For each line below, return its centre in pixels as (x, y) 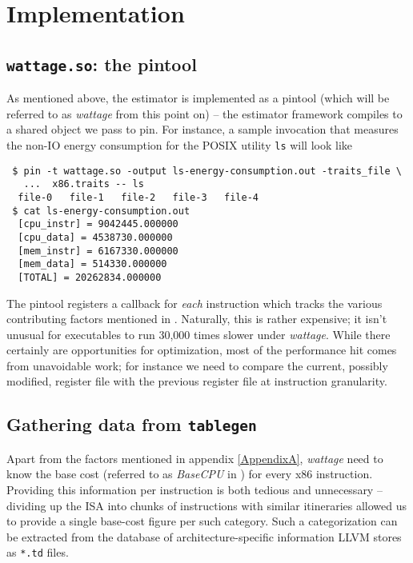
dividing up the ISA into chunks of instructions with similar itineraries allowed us (206, 505)
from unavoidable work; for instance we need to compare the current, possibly (197, 365)
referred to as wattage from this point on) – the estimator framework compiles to (204, 113)
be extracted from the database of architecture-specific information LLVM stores (204, 536)
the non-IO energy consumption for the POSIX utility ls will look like (179, 144)
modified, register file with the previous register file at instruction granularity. (197, 381)
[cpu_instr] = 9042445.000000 (98, 224)
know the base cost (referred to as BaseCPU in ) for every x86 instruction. (190, 474)
